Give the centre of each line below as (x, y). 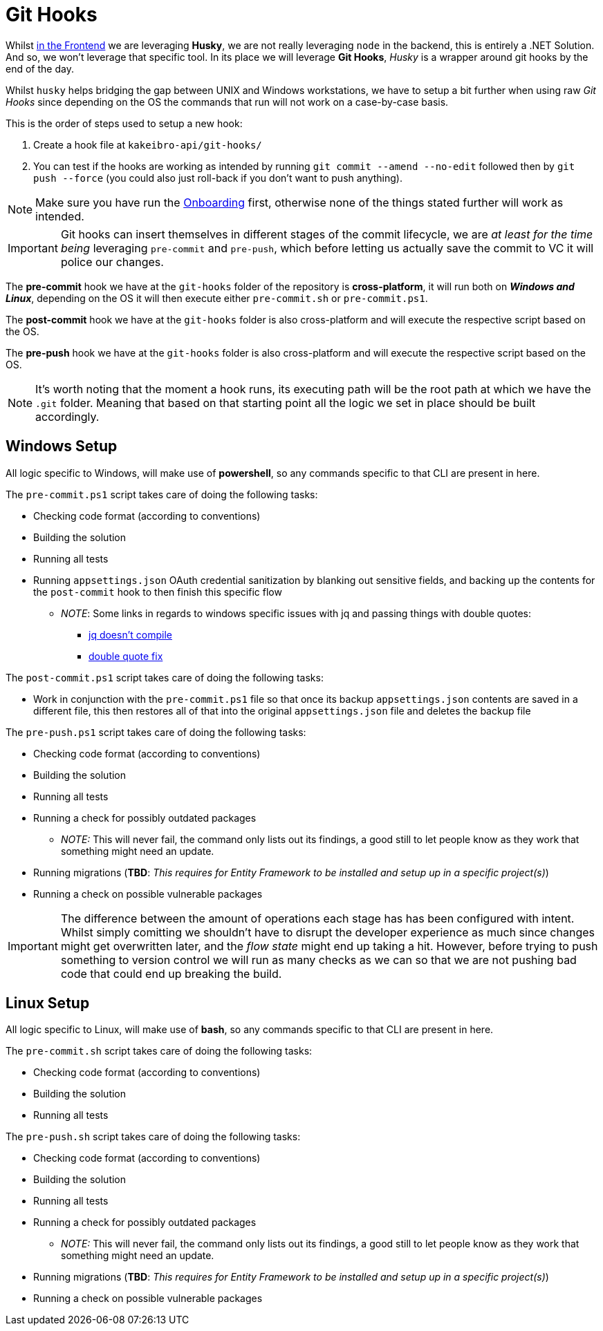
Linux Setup (48, 1003)
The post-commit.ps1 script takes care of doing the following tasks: (165, 677)
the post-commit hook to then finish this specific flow (158, 592)
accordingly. (67, 416)
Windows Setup (62, 446)
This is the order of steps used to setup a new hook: (124, 123)
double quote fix (126, 656)
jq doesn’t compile (130, 634)
